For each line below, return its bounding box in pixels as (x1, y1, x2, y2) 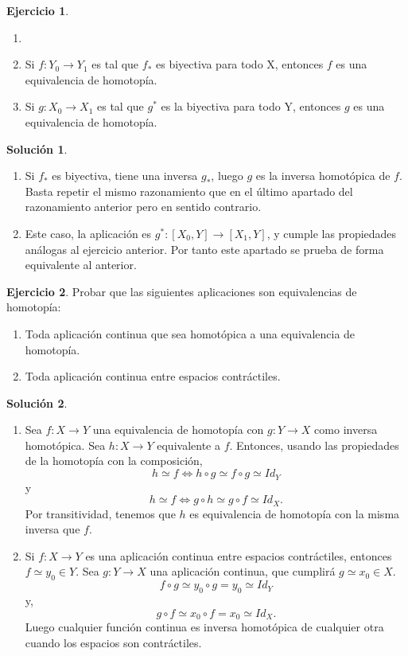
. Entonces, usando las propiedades (229, 436, 399, 453)
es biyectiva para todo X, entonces (155, 56, 324, 72)
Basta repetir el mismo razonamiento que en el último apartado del (25, 182, 353, 199)
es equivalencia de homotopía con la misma (189, 505, 400, 521)
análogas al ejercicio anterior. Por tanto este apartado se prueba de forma (25, 240, 384, 257)
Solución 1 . (6, 140, 68, 157)
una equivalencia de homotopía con (92, 421, 264, 438)
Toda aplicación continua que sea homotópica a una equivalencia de (25, 325, 356, 342)
